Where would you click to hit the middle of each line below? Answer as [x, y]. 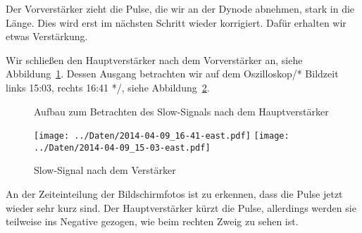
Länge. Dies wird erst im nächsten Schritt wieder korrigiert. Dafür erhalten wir [176, 22]
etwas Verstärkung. [47, 36]
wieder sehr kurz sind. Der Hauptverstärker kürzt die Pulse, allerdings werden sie [181, 207]
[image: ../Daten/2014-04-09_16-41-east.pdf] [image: [162, 136]
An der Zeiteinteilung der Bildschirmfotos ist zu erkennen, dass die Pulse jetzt [174, 194]
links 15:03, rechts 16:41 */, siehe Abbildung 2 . [108, 87]
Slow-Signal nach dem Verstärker [105, 170]
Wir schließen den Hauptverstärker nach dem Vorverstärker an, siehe [154, 59]
